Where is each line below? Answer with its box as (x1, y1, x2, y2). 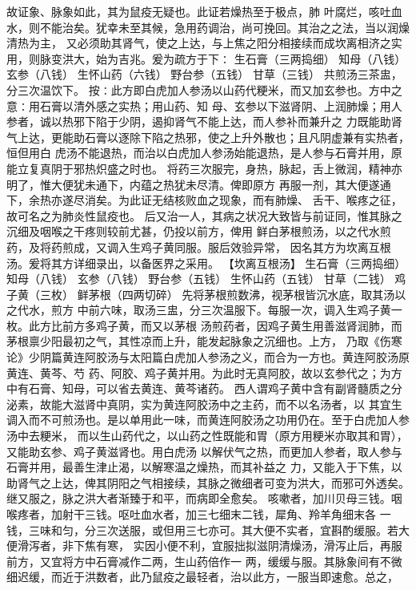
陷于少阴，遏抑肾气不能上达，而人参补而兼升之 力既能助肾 (95, 113, 402, 130)
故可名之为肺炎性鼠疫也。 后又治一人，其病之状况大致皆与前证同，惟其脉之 (6, 207, 402, 224)
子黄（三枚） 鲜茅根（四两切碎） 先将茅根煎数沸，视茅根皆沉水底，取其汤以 (6, 285, 406, 302)
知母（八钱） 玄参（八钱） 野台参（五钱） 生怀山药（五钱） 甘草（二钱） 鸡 (6, 270, 406, 287)
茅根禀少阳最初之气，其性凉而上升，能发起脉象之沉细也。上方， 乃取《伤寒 (6, 333, 402, 350)
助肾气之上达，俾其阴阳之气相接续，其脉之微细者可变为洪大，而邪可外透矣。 (6, 474, 410, 491)
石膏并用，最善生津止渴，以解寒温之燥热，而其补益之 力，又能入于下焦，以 (6, 459, 402, 475)
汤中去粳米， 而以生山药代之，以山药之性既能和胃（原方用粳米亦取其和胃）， (6, 427, 408, 444)
